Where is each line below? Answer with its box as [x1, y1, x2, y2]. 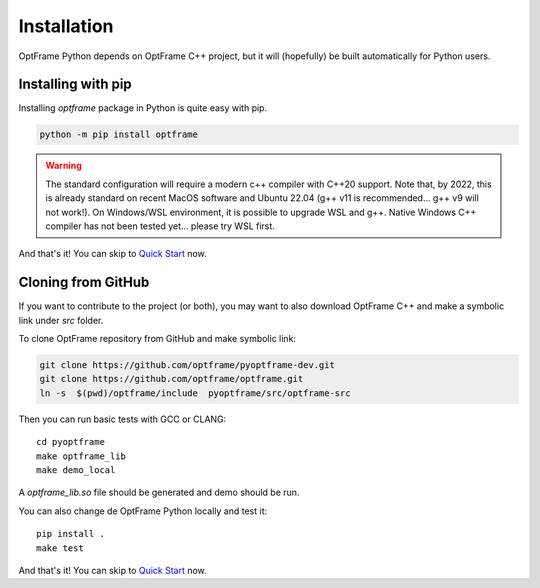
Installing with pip [18, 76, 132, 93]
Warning [45, 160, 82, 172]
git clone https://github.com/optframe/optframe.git [39, 373, 304, 385]
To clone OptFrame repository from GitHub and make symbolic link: [18, 333, 297, 345]
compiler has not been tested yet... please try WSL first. [45, 220, 275, 232]
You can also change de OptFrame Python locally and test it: [18, 505, 268, 517]
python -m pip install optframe [39, 129, 199, 140]
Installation [18, 15, 114, 37]
